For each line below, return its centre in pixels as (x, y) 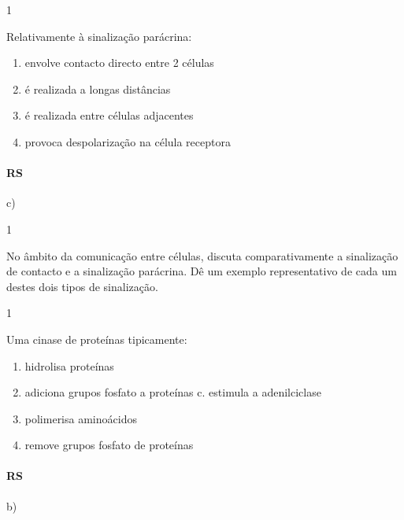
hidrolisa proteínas (69, 365)
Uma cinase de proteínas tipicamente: (97, 339)
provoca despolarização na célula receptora (128, 141)
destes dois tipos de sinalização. (82, 286)
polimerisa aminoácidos (81, 418)
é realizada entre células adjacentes (109, 115)
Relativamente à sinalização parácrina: (99, 36)
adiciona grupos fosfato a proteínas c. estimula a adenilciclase (173, 392)
